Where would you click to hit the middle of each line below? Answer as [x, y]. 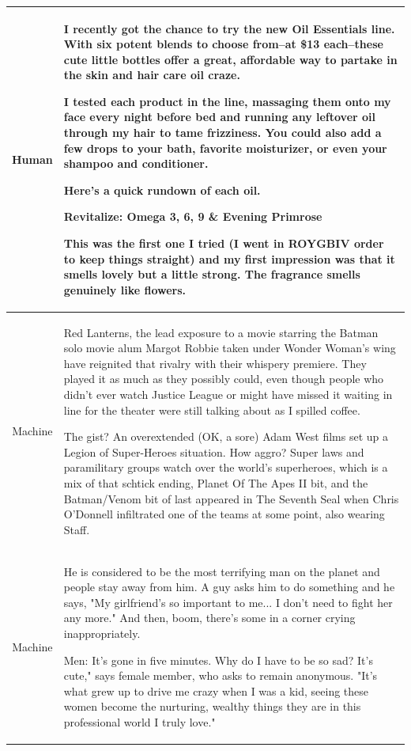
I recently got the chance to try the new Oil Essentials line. [229, 28]
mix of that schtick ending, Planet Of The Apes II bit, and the [216, 483]
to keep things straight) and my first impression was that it [229, 258]
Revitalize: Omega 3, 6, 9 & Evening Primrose [193, 216]
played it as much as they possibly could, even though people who [224, 379]
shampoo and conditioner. [136, 163]
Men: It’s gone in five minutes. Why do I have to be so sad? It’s [218, 660]
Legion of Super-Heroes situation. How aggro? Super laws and [214, 451]
